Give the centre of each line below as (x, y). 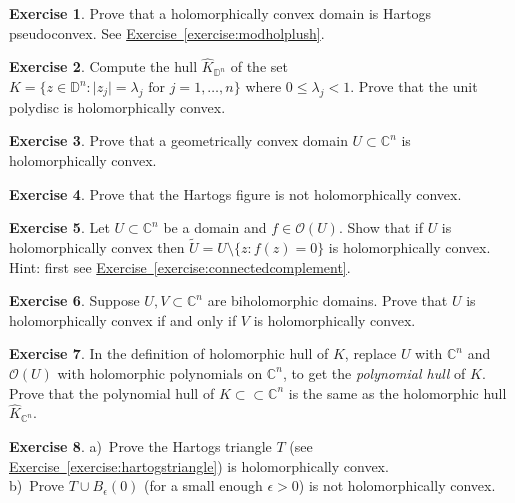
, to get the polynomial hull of (374, 372)
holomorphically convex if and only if (123, 319)
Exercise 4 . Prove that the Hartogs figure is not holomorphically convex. (235, 193)
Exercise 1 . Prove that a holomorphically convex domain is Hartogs (220, 13)
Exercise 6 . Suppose (74, 300)
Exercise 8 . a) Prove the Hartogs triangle (140, 445)
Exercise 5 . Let (59, 227)
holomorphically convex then (97, 246)
